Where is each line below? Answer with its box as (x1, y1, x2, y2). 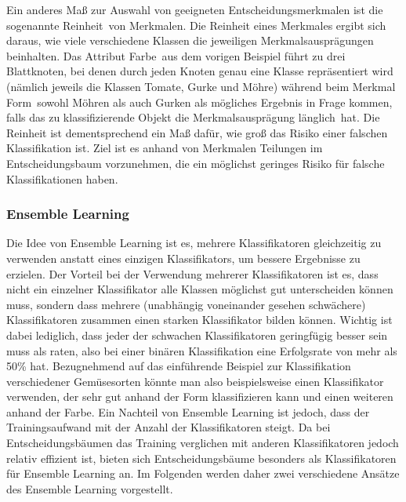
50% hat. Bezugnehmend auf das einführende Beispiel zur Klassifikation (6, 358, 351, 374)
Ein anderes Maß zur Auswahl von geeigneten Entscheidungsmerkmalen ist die (6, 2, 383, 17)
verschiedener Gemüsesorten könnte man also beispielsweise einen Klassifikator (6, 373, 384, 389)
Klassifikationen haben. (6, 170, 118, 187)
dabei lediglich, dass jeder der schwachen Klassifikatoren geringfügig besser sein (6, 326, 388, 343)
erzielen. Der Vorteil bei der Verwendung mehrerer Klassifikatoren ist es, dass (6, 265, 379, 282)
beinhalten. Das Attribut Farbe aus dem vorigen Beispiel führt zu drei (6, 47, 346, 64)
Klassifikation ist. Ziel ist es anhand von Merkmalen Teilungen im (6, 140, 323, 156)
